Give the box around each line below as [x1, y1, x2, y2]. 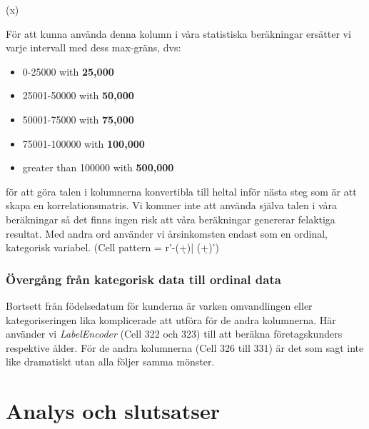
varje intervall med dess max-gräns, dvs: [6, 40, 181, 55]
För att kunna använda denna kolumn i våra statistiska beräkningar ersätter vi [6, 26, 351, 41]
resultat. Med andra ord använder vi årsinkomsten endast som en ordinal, [6, 226, 328, 241]
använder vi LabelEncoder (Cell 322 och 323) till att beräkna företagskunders [6, 326, 343, 341]
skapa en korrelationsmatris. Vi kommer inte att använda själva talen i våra [6, 198, 338, 213]
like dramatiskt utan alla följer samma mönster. [6, 354, 215, 369]
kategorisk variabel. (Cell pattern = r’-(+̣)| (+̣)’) [6, 240, 219, 255]
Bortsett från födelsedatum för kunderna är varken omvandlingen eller [6, 298, 313, 313]
